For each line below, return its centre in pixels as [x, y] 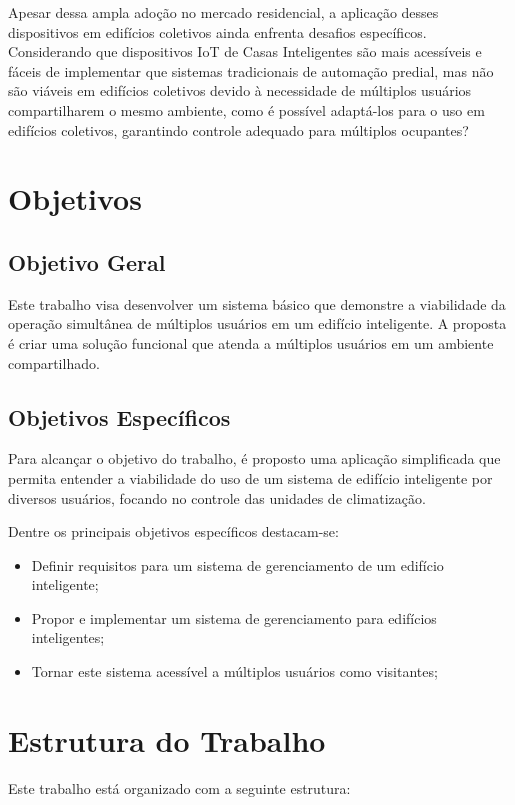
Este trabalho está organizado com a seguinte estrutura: [179, 787]
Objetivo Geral [87, 261]
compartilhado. [54, 362]
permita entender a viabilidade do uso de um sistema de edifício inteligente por [250, 477]
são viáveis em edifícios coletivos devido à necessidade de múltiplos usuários [240, 90]
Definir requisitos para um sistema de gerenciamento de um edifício [237, 564]
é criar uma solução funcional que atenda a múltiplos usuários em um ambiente [251, 342]
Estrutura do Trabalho [167, 739]
